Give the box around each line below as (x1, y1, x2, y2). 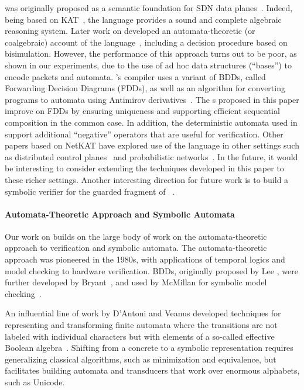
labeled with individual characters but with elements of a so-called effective (5, 330, 275, 342)
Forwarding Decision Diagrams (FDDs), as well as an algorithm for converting (5, 82, 285, 94)
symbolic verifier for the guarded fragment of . (5, 185, 175, 197)
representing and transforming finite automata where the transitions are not (5, 319, 278, 331)
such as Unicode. (5, 376, 65, 388)
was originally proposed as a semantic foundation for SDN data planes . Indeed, (5, 2, 293, 13)
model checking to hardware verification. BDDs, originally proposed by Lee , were (5, 264, 298, 277)
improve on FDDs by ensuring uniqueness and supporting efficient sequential (5, 105, 280, 117)
